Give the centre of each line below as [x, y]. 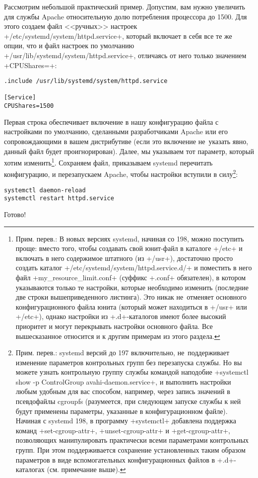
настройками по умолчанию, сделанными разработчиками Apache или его [116, 131]
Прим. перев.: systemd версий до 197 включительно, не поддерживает [123, 353]
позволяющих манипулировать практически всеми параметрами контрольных [132, 440]
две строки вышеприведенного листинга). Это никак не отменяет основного [131, 297]
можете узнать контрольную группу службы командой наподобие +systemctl [132, 372]
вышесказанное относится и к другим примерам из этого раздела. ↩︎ [118, 336]
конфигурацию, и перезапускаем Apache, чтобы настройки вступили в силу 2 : [121, 173]
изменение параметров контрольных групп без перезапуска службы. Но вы [129, 362]
